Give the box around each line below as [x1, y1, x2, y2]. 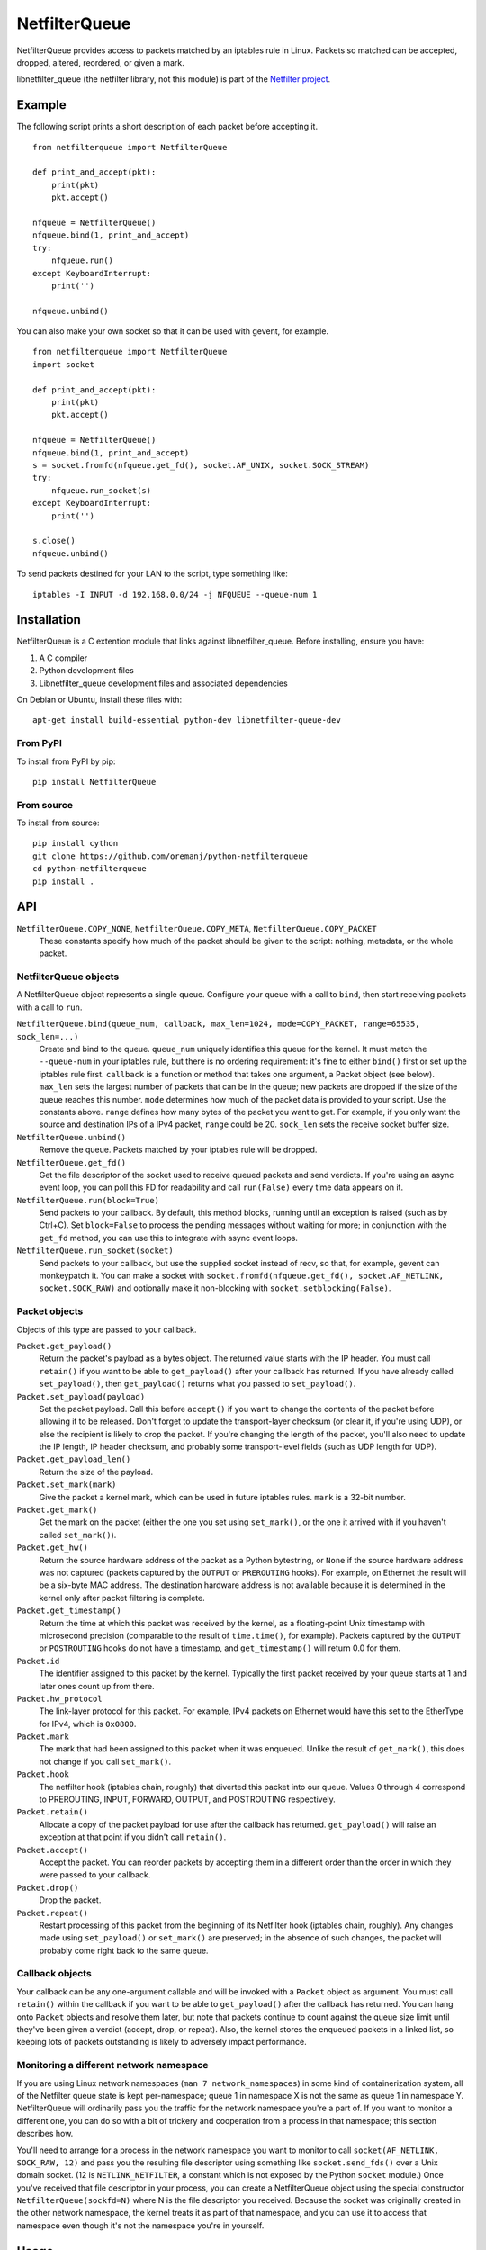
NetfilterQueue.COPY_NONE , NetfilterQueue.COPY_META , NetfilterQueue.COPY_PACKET [16, 922, 377, 933]
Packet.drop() [16, 1882, 79, 1893]
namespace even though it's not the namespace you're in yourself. [16, 2219, 265, 2231]
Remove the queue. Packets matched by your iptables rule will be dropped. [39, 1144, 318, 1156]
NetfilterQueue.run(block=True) [16, 1195, 159, 1205]
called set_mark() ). [39, 1529, 117, 1540]
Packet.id [16, 1656, 60, 1666]
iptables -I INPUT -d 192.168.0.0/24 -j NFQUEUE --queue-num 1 [32, 589, 318, 599]
